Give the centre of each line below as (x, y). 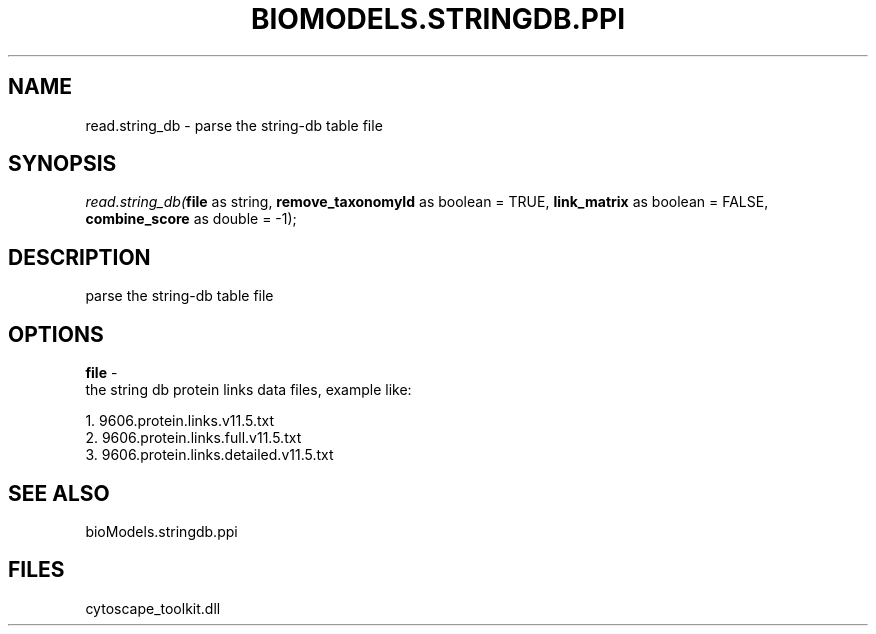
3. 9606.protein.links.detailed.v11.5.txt (209, 455)
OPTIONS (56, 334)
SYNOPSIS (62, 164)
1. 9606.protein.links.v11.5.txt (180, 421)
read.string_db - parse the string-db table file (234, 125)
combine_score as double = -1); (191, 219)
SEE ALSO (59, 493)
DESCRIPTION (79, 257)
